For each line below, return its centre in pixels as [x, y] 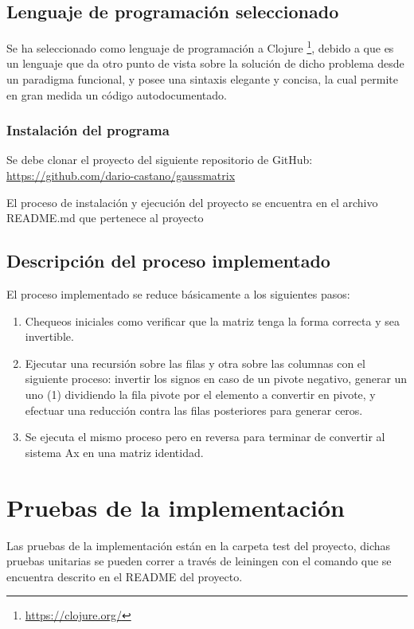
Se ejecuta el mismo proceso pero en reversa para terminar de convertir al [205, 437]
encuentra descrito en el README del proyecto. [125, 576]
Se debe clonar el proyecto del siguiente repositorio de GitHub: [160, 160]
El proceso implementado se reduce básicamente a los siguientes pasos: [178, 294]
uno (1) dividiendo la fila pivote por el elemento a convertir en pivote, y [200, 394]
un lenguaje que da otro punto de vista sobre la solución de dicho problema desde [205, 63]
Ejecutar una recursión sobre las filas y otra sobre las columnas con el [195, 363]
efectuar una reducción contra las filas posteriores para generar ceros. [194, 410]
